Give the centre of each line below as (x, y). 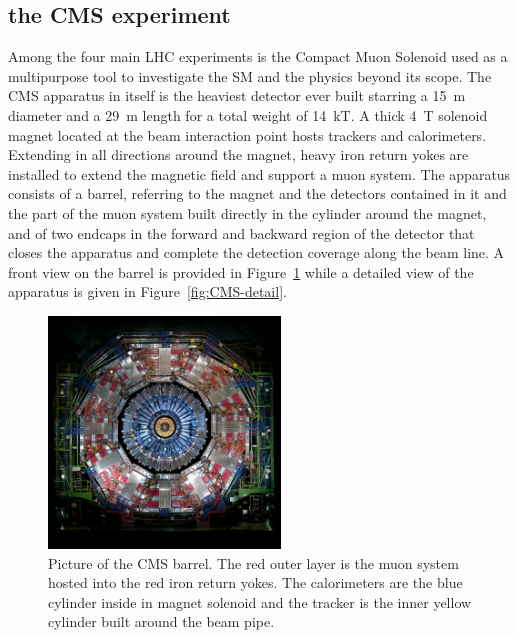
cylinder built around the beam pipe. (161, 621)
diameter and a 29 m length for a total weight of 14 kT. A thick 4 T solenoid (248, 114)
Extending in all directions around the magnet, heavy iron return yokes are (238, 154)
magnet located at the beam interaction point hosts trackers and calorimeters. (247, 134)
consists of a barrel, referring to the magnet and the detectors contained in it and (257, 193)
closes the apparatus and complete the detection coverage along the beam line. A (256, 252)
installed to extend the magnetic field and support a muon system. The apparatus (259, 173)
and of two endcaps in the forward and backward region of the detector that (241, 232)
